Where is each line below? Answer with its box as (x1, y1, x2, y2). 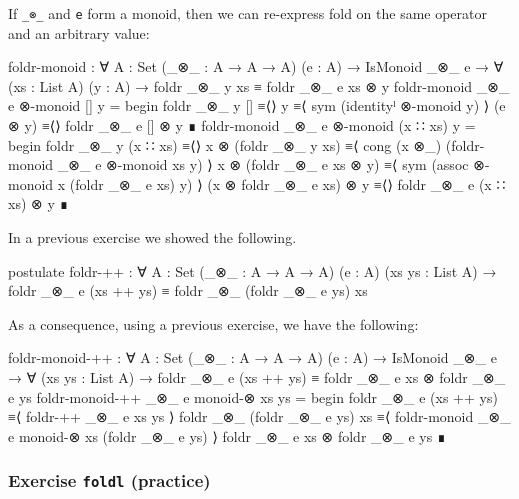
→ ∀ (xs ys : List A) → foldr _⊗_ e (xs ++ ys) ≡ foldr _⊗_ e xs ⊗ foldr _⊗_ (8, 366, 506, 387)
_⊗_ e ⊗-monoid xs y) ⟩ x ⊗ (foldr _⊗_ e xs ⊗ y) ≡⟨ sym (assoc (57, 154, 469, 175)
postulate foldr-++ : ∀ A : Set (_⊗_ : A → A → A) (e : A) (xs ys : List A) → (8, 260, 497, 281)
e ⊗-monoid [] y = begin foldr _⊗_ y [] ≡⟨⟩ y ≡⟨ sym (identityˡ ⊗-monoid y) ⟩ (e (8, 95, 506, 116)
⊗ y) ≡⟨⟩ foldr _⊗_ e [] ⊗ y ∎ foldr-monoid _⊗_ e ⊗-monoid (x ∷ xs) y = (8, 115, 476, 136)
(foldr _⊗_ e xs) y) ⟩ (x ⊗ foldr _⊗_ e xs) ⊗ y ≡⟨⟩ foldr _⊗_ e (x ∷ (69, 173, 506, 194)
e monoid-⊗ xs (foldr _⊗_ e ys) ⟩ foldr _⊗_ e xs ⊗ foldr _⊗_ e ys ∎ (8, 425, 446, 446)
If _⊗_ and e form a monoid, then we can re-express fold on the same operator (8, 3, 488, 23)
